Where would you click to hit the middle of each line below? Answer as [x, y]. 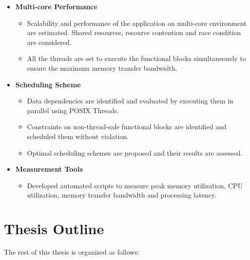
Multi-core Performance [57, 6]
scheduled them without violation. [78, 136]
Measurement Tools [49, 169]
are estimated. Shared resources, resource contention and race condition [134, 32]
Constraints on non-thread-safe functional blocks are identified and [127, 127]
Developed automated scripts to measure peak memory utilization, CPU [135, 185]
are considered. [49, 42]
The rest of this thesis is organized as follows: [72, 252]
